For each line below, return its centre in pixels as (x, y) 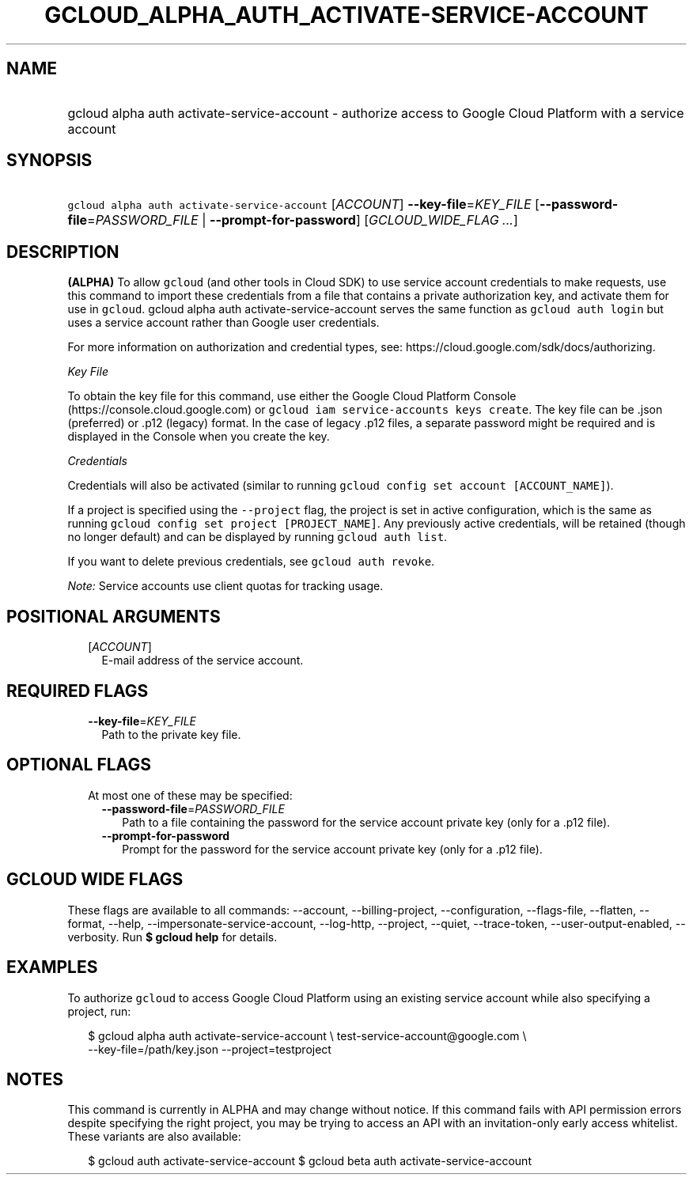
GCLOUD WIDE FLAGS (95, 880)
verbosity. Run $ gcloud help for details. (172, 937)
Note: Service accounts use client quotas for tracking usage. (225, 586)
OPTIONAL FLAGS (79, 765)
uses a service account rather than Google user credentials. (223, 323)
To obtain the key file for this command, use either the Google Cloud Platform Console (292, 396)
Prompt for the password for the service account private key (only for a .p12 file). (332, 849)
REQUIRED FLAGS (78, 691)
